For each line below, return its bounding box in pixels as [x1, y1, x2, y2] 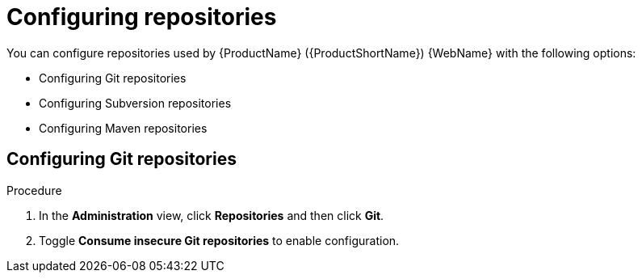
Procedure [6, 183, 62, 197]
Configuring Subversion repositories [39, 95, 232, 110]
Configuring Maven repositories [39, 120, 208, 135]
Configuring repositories [6, 3, 277, 31]
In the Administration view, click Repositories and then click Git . [39, 208, 384, 222]
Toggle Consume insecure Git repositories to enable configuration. [39, 233, 400, 247]
